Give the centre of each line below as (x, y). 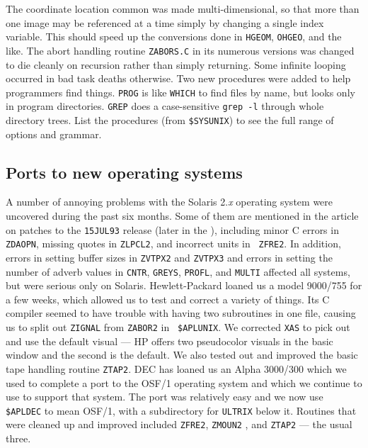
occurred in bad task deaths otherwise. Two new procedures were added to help (178, 78)
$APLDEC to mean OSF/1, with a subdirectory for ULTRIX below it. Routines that (181, 410)
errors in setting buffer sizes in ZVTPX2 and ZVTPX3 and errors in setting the (169, 257)
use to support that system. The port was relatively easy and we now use (165, 397)
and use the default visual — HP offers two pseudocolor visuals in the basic (169, 341)
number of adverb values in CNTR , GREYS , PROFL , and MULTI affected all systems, (178, 271)
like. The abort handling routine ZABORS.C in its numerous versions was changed (180, 50)
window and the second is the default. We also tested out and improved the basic (182, 355)
